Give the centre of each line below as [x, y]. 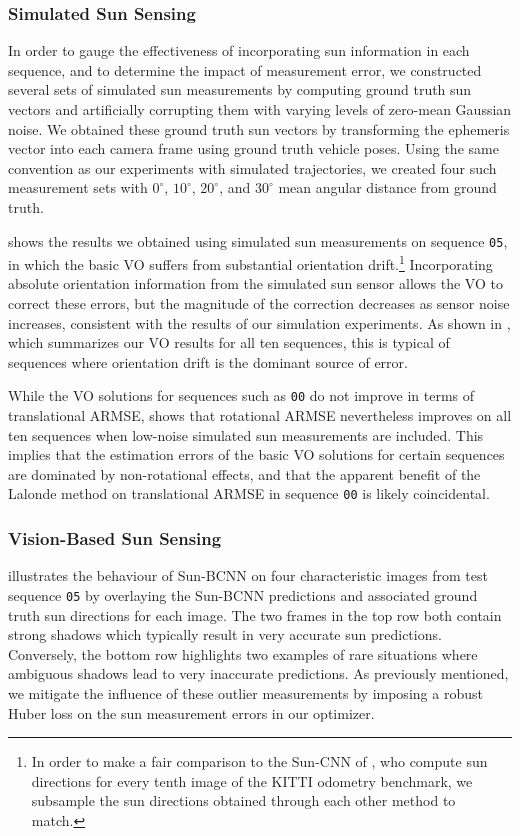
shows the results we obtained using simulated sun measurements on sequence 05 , [258, 240]
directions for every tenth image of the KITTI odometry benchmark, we [252, 780]
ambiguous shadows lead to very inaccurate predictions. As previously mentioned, [258, 673]
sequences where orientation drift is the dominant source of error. [208, 361]
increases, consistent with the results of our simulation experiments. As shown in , [259, 322]
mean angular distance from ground [387, 187]
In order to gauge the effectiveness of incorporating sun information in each [239, 50]
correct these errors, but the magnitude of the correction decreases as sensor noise [259, 303]
